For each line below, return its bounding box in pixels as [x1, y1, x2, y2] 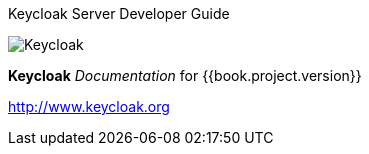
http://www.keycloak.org [8, 98, 170, 115]
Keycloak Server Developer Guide [8, 5, 230, 22]
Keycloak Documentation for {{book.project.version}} [8, 67, 362, 84]
